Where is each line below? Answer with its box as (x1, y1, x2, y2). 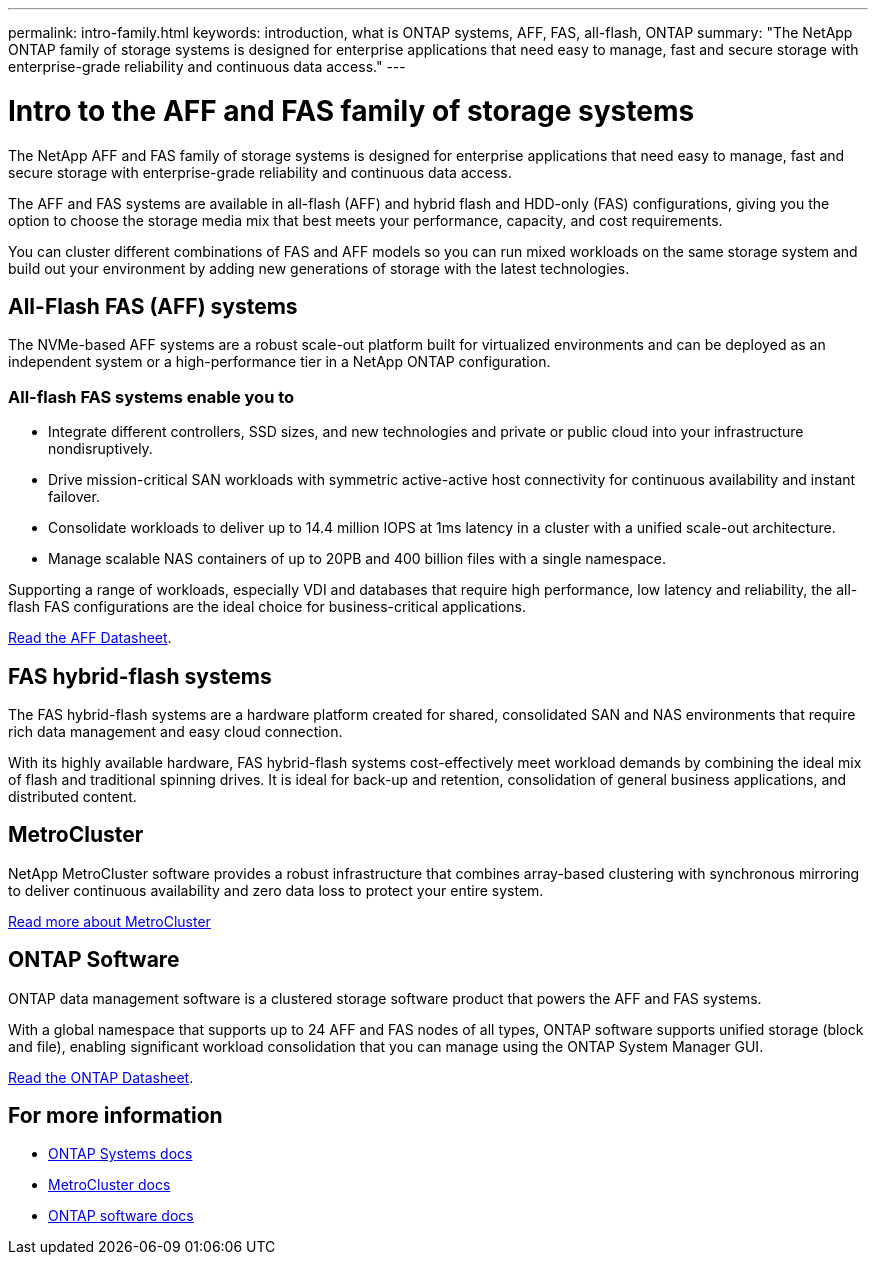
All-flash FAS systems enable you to (8, 386, 295, 407)
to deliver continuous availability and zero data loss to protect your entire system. (8, 881, 544, 899)
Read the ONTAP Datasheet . (8, 1068, 194, 1086)
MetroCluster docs (48, 1176, 171, 1194)
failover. (48, 488, 100, 506)
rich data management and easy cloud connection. (8, 722, 343, 740)
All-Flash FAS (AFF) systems (8, 293, 298, 319)
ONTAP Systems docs (48, 1145, 193, 1163)
